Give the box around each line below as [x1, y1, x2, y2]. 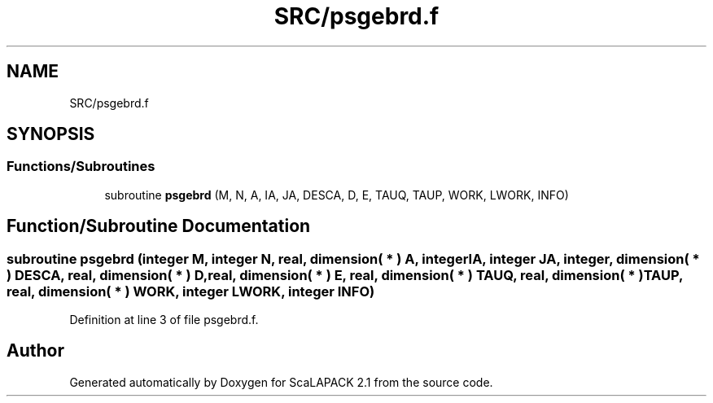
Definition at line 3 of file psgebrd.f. [69, 313, 259, 327]
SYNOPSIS [7, 124, 95, 145]
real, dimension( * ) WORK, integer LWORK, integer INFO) [7, 283, 375, 300]
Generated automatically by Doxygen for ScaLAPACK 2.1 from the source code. [69, 375, 493, 389]
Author [7, 340, 64, 361]
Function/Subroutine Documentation [7, 216, 311, 237]
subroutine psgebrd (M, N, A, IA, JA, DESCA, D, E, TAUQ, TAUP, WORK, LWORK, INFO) [104, 187, 569, 202]
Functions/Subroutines [7, 158, 155, 175]
